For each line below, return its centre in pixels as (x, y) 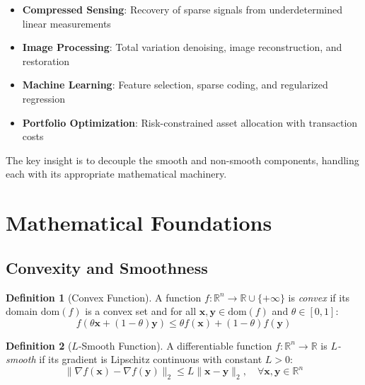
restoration (46, 61)
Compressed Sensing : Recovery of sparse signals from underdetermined (182, 9)
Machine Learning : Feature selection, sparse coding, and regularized (175, 85)
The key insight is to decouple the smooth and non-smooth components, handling (182, 160)
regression (44, 98)
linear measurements (66, 23)
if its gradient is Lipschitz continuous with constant (151, 359)
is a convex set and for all (141, 311)
